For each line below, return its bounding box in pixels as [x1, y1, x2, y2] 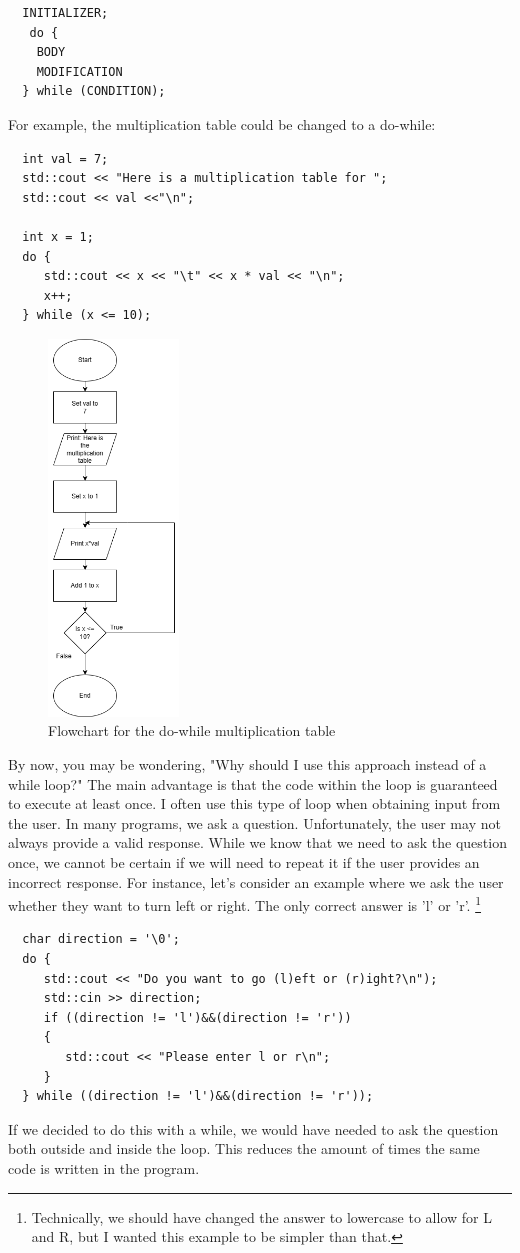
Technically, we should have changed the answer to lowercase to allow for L [31, 1206, 492, 1227]
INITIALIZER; [22, 6, 109, 20]
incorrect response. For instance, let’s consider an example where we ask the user [8, 871, 504, 892]
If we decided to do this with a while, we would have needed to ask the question [8, 1118, 499, 1139]
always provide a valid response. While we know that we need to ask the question [8, 832, 507, 853]
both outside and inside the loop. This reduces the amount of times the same [8, 1138, 480, 1159]
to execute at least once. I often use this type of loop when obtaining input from [8, 793, 501, 814]
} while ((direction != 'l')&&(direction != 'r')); [22, 1089, 374, 1104]
